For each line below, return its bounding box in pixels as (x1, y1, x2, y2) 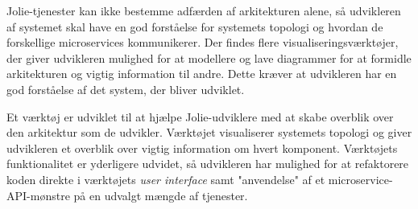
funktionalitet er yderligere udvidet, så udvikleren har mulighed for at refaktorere (6, 155, 409, 172)
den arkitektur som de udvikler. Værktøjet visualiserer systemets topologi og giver (6, 124, 412, 141)
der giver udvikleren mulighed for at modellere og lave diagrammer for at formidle (6, 49, 412, 66)
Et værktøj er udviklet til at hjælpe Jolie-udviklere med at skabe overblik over (6, 108, 394, 125)
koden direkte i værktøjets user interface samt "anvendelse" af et (6, 170, 325, 187)
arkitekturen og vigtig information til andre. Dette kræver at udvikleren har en (6, 65, 397, 82)
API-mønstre (6, 186, 70, 203)
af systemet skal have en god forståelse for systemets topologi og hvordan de (6, 18, 383, 35)
